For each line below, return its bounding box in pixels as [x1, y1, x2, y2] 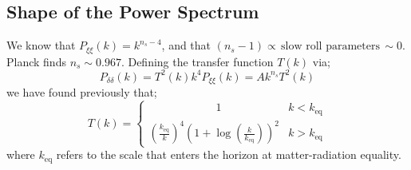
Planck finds [6, 53, 66, 69]
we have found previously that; [6, 84, 157, 101]
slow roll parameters [281, 41, 380, 53]
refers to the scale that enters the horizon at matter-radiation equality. [56, 146, 401, 163]
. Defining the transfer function [121, 53, 274, 69]
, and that [161, 37, 211, 53]
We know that [6, 37, 76, 53]
